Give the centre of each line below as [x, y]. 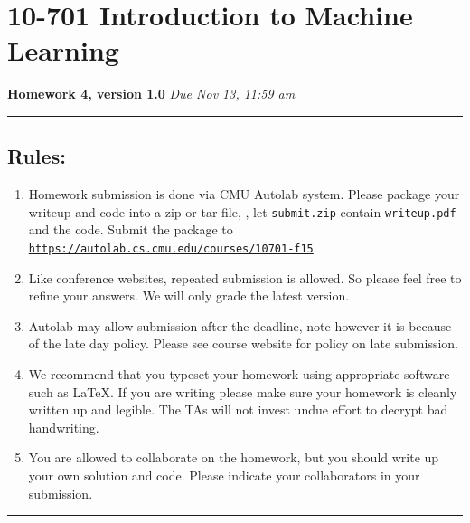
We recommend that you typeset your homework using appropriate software [239, 373]
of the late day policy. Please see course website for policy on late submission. [244, 343]
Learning [63, 50]
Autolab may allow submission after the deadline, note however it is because [240, 325]
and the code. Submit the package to [131, 229]
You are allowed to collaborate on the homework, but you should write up [234, 457]
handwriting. [64, 427]
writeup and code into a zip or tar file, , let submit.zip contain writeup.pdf [242, 211]
